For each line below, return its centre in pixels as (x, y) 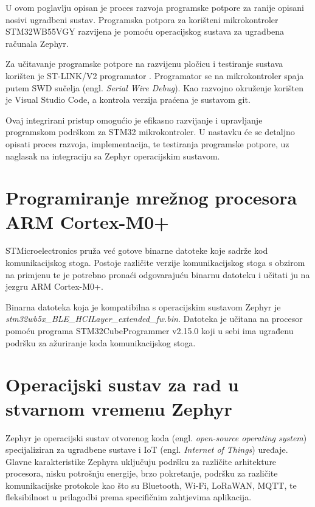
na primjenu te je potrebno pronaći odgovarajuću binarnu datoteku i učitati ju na (158, 274)
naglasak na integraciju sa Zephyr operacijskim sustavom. (113, 156)
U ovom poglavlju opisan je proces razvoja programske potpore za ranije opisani (155, 7)
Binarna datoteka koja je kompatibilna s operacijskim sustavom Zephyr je (143, 306)
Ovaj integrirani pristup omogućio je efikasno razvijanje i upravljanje (134, 120)
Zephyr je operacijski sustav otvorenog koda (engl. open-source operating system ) (156, 437)
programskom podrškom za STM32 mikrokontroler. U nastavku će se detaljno (150, 132)
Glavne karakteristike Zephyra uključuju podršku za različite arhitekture (141, 461)
